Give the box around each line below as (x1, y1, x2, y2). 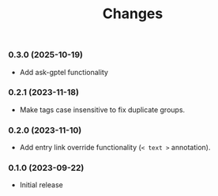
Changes (102, 5, 163, 23)
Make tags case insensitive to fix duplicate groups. (19, 104, 186, 115)
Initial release (19, 180, 63, 190)
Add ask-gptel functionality (19, 67, 109, 77)
